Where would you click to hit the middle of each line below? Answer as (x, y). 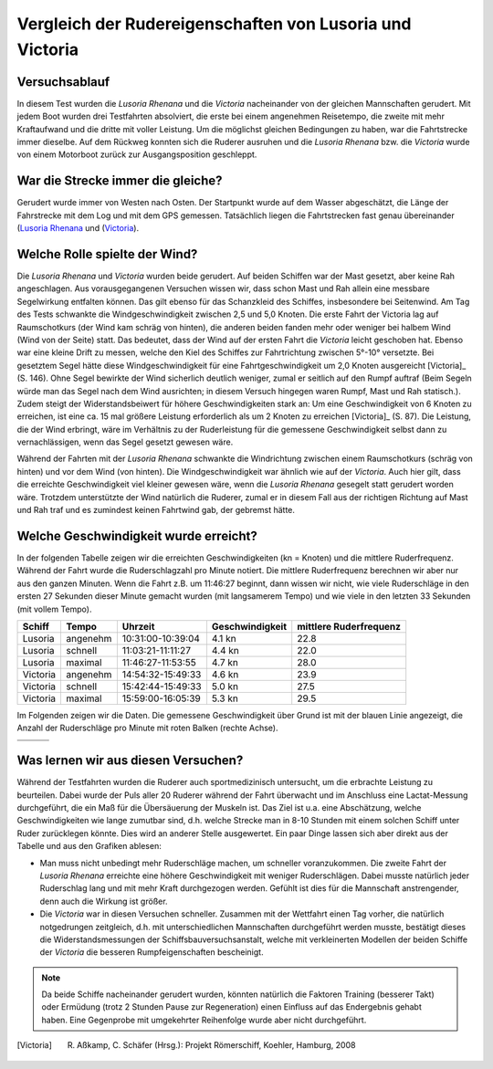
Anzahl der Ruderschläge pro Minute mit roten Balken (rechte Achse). (147, 728)
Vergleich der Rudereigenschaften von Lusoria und (214, 24)
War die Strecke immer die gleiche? (120, 181)
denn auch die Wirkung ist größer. (104, 901)
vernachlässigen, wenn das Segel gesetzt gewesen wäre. (125, 442)
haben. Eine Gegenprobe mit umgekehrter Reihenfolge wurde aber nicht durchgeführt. (204, 1020)
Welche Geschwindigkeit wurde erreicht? (137, 535)
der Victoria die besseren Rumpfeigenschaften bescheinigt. (152, 952)
